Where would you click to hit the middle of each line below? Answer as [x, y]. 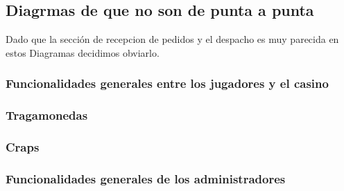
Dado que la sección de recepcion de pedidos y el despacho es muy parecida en [172, 39]
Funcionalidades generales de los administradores [146, 178]
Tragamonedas [47, 115]
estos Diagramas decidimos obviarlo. [83, 52]
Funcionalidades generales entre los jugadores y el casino [167, 83]
